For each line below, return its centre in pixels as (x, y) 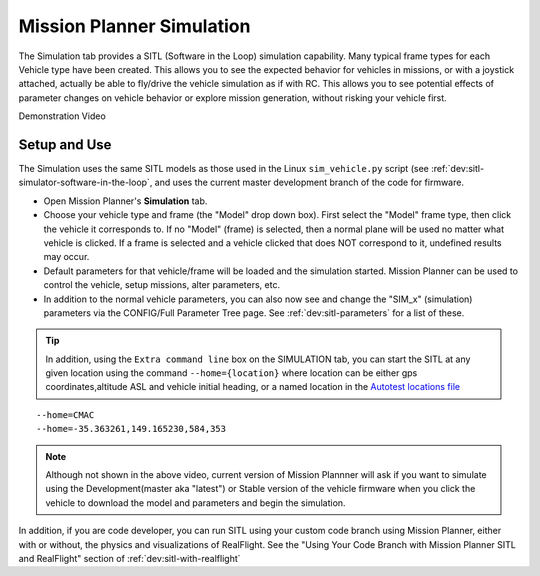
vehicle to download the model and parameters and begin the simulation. (195, 502)
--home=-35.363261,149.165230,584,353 (131, 429)
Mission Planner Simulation (134, 26)
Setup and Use (65, 144)
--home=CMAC (65, 414)
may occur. (66, 257)
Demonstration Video (62, 116)
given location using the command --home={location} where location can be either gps (231, 373)
